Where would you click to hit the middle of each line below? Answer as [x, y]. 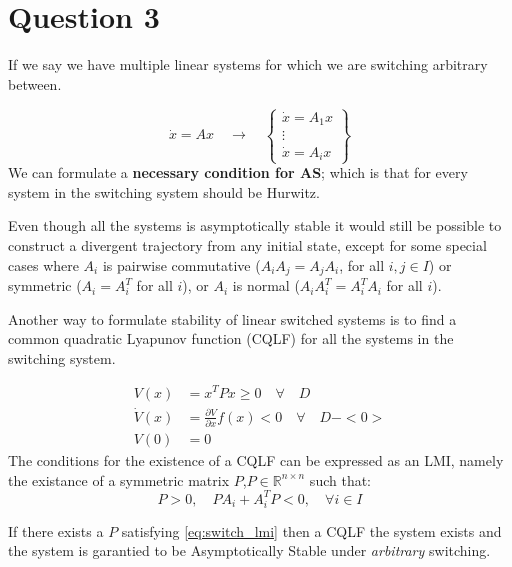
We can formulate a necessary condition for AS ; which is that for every [238, 172]
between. [35, 83]
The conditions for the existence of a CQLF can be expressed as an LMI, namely [256, 460]
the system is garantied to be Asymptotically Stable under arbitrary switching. [249, 550]
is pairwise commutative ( [181, 264]
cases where [43, 264]
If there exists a [56, 530]
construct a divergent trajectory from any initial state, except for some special [247, 245]
